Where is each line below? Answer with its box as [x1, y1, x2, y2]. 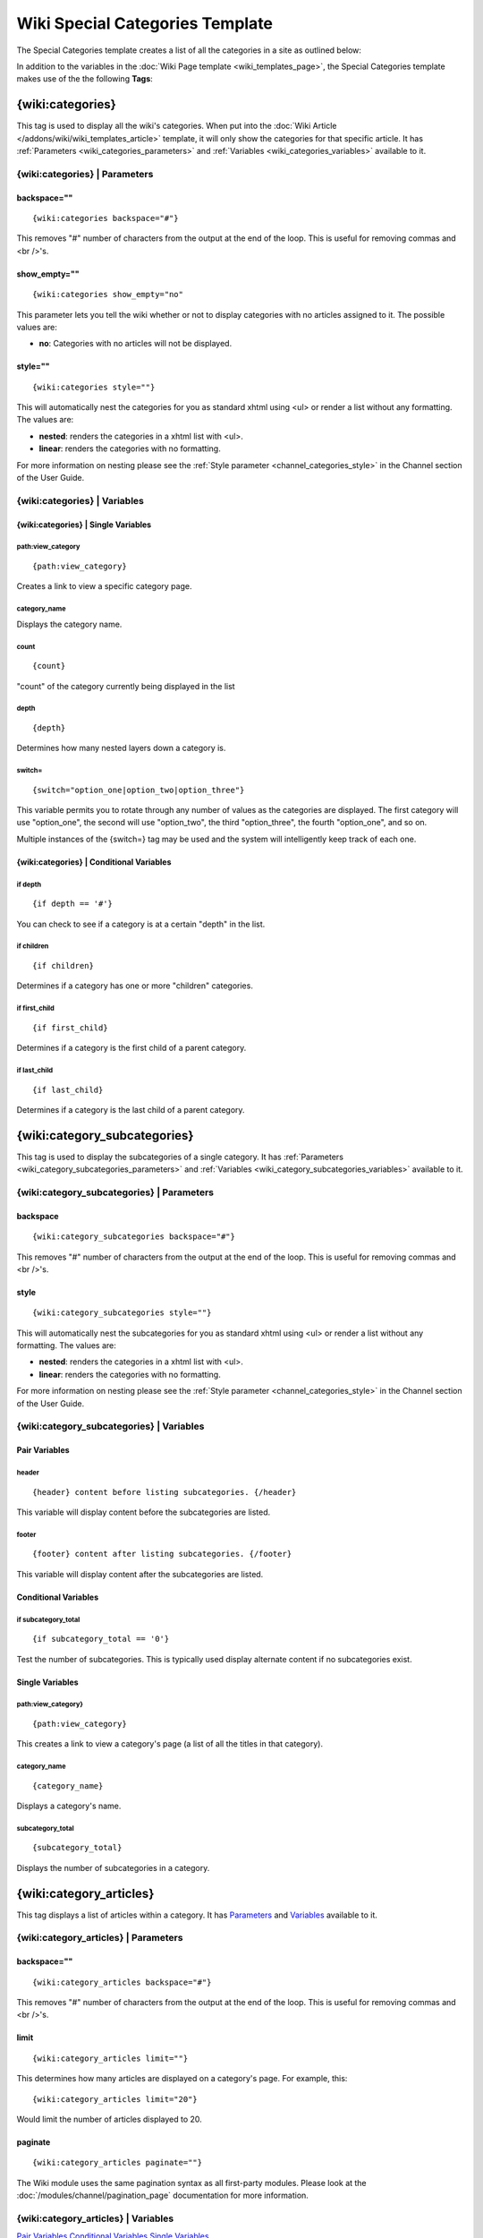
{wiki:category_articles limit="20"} [32, 2094, 199, 2104]
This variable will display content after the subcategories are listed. [16, 1568, 264, 1579]
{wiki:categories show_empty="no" [32, 289, 183, 300]
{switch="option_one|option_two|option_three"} [32, 784, 245, 795]
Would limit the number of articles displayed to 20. [16, 2114, 203, 2125]
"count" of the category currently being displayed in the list [16, 680, 236, 691]
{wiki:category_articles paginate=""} [32, 2157, 203, 2168]
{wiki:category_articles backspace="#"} [32, 1977, 212, 1987]
